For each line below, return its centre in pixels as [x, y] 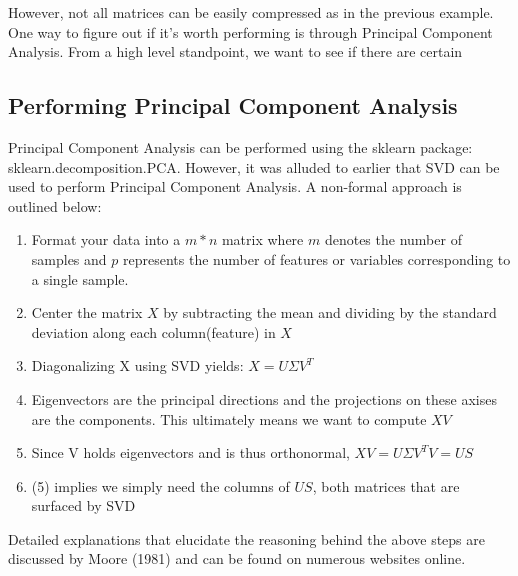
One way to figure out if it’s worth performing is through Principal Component [250, 31]
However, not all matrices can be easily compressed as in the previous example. [251, 12]
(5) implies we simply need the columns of [160, 485]
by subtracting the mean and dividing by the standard [330, 312]
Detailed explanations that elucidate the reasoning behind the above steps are [246, 538]
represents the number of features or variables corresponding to [316, 258]
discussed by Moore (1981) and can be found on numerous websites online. [237, 558]
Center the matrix [87, 312]
